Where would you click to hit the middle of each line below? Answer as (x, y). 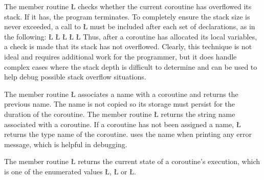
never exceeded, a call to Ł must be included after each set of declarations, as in (130, 26)
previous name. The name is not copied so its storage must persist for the (120, 104)
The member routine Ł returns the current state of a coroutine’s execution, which (132, 161)
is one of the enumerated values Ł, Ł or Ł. (70, 171)
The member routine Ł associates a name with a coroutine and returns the (121, 94)
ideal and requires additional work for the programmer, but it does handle (120, 56)
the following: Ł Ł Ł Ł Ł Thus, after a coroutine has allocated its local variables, (131, 36)
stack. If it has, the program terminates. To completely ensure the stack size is (127, 16)
